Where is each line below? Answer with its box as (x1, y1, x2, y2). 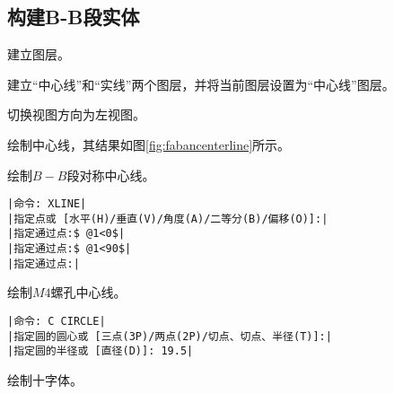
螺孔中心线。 (50, 283, 127, 302)
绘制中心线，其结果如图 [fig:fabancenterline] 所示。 (7, 135, 291, 153)
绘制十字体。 (7, 371, 83, 390)
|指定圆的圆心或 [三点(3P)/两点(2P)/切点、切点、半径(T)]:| (7, 329, 332, 343)
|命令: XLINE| (7, 197, 87, 211)
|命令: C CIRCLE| (7, 315, 106, 328)
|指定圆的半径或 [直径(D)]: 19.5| (7, 345, 194, 358)
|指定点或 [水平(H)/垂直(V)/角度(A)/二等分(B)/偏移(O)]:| (7, 212, 328, 225)
